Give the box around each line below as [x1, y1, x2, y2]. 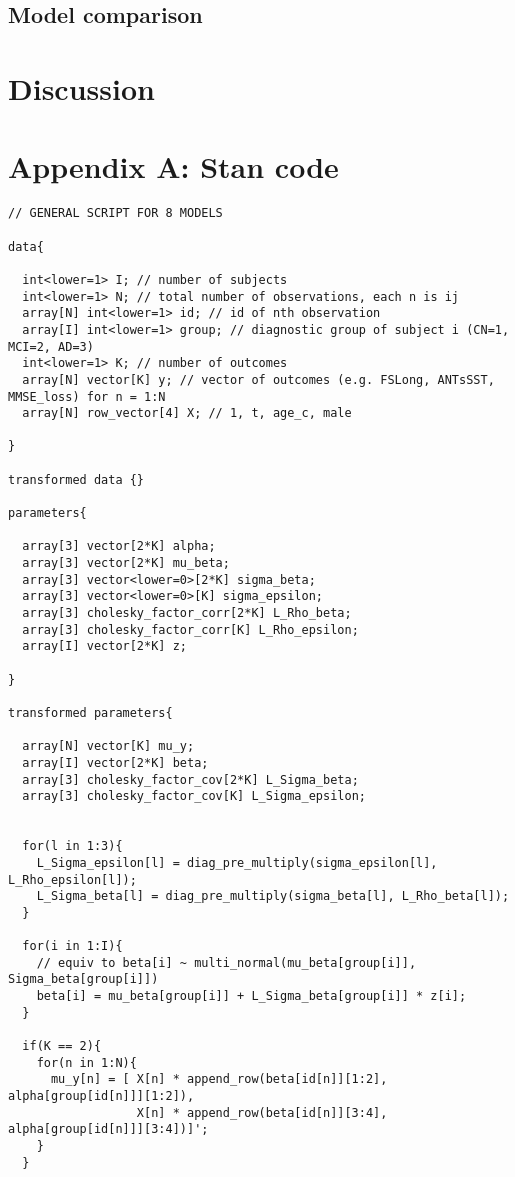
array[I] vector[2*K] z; [22, 639, 187, 654]
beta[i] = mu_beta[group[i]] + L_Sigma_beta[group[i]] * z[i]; [36, 989, 467, 1004]
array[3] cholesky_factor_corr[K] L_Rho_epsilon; [22, 622, 359, 637]
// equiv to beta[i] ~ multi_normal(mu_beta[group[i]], [36, 955, 417, 970]
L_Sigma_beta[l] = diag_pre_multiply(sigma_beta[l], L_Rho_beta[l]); [36, 889, 510, 904]
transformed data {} [8, 472, 145, 487]
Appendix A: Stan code [8, 146, 339, 187]
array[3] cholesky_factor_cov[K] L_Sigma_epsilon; [22, 789, 366, 804]
